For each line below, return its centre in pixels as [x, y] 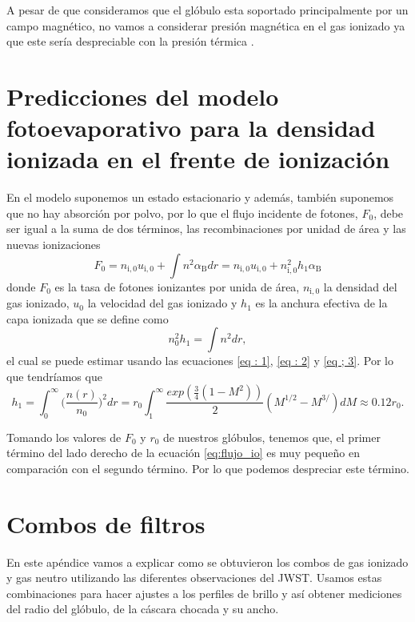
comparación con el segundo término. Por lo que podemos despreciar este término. [208, 468]
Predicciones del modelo [143, 96]
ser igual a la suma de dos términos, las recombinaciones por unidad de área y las [206, 229]
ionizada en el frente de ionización [198, 159]
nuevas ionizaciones [54, 245]
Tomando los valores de [64, 437]
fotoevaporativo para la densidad [191, 128]
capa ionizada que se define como [88, 318]
